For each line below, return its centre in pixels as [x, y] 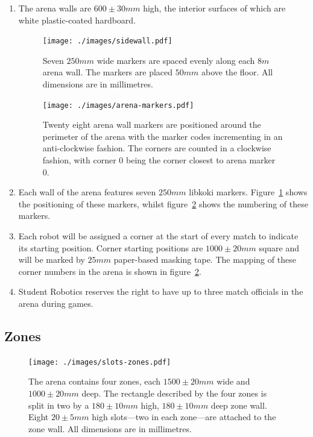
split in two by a [59, 405]
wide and [233, 381]
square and [279, 247]
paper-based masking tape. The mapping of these [205, 259]
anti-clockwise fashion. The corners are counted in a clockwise [157, 148]
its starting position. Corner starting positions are [111, 247]
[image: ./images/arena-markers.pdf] [118, 105]
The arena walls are [55, 8]
